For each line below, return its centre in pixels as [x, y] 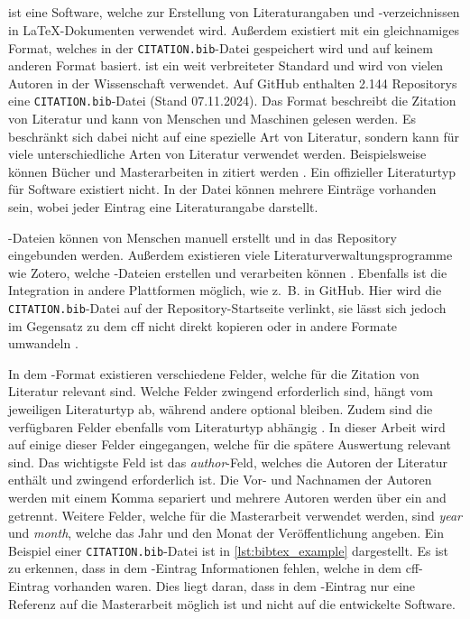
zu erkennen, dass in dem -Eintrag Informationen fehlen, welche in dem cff [214, 568]
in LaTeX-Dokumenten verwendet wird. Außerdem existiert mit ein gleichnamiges [234, 29]
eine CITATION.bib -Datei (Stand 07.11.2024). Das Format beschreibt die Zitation [232, 101]
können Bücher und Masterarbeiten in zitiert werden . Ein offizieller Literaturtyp [232, 171]
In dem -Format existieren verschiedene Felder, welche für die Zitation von [214, 373]
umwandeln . [43, 343]
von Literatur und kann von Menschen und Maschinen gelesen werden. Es [212, 119]
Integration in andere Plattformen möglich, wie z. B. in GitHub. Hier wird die [225, 290]
